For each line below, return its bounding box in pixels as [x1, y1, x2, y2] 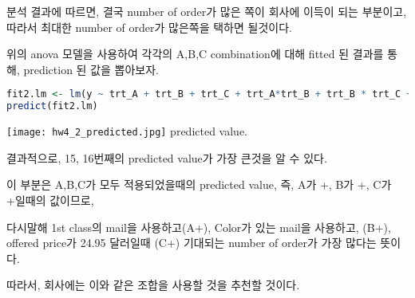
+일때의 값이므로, [6, 191, 94, 208]
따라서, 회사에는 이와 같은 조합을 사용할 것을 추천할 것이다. [6, 276, 300, 293]
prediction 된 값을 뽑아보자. [23, 61, 159, 77]
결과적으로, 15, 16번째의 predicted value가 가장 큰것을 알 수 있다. [6, 149, 327, 166]
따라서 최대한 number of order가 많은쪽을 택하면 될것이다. [6, 18, 292, 35]
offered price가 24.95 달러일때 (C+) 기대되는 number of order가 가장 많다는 [6, 234, 377, 251]
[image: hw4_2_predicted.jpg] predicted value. [6, 123, 247, 139]
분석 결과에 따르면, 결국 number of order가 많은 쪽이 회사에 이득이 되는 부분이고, [6, 3, 407, 19]
